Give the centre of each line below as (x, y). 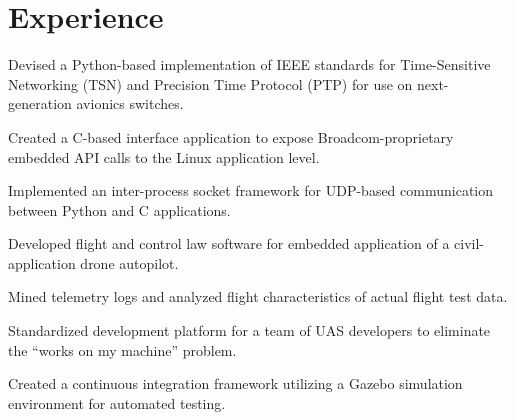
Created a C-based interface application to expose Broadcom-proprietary (231, 136)
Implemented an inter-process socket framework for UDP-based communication (251, 190)
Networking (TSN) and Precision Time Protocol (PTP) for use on (210, 83)
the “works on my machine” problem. (122, 349)
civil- (469, 243)
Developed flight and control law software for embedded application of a (229, 243)
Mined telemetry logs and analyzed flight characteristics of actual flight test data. (258, 296)
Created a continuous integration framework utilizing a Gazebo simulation (235, 383)
